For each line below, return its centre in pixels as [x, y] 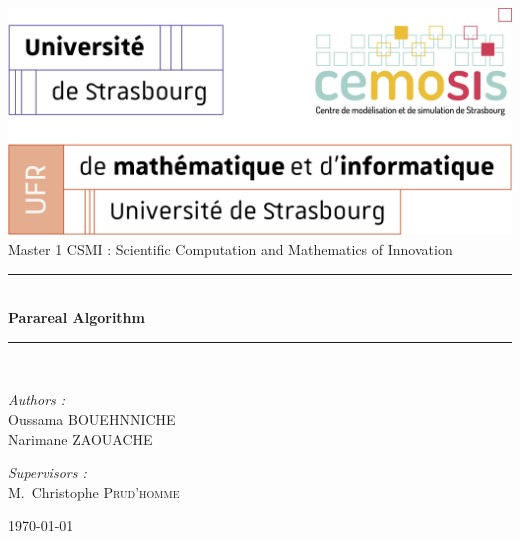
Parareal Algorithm [76, 317]
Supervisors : [47, 472]
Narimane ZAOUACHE [80, 438]
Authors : [37, 399]
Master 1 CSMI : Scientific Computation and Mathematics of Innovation [230, 248]
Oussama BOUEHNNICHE [92, 418]
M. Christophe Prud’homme [94, 491]
